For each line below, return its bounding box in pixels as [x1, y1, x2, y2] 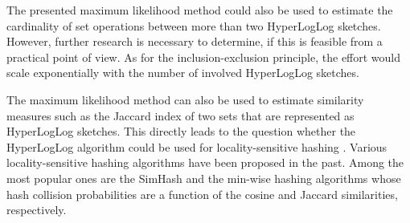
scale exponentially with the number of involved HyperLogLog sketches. [6, 64, 359, 81]
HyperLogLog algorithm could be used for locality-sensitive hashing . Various [6, 138, 387, 155]
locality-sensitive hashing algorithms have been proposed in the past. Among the [6, 154, 404, 171]
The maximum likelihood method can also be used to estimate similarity [6, 91, 364, 107]
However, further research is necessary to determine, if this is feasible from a [6, 33, 383, 50]
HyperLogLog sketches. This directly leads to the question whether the [6, 123, 356, 140]
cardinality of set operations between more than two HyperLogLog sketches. [6, 17, 381, 34]
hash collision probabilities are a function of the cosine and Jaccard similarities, [6, 185, 398, 202]
